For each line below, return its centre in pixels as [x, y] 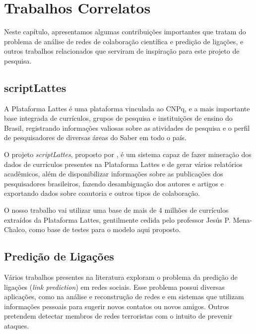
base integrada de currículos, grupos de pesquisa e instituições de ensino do [118, 118]
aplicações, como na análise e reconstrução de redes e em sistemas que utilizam [124, 296]
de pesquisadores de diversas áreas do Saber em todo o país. [95, 137]
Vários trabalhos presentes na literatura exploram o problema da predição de [121, 277]
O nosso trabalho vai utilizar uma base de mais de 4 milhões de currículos [116, 210]
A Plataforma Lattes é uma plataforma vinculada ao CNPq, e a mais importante [127, 108]
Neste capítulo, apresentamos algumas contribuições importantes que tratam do [125, 32]
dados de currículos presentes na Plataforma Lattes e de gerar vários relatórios [123, 164]
